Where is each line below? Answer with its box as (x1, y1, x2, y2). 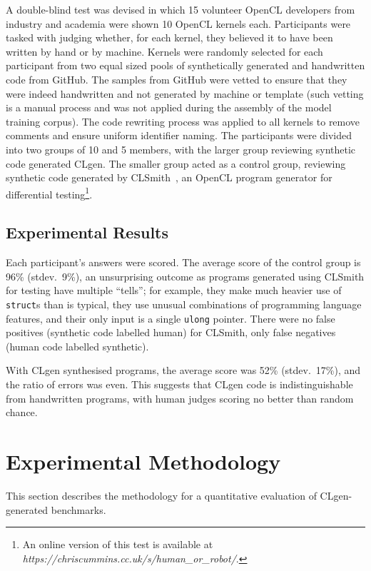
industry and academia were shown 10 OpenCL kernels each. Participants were (6, 16, 351, 31)
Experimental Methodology (6, 447, 281, 476)
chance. (6, 405, 38, 420)
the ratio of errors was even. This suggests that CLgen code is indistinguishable (6, 377, 353, 392)
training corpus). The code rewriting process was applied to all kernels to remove (6, 113, 360, 128)
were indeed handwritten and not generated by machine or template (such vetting (6, 86, 364, 101)
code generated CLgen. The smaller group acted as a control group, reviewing (6, 156, 346, 171)
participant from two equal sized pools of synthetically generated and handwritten (6, 58, 365, 73)
